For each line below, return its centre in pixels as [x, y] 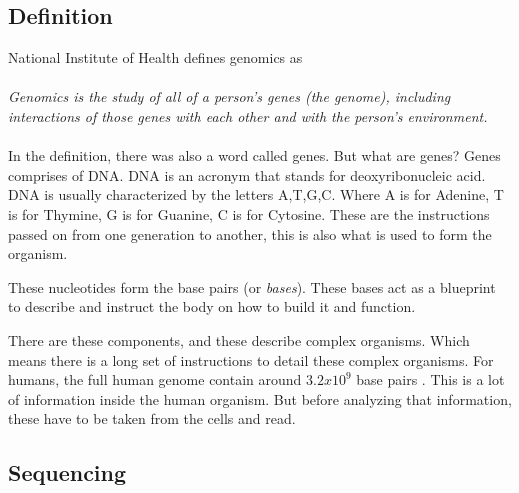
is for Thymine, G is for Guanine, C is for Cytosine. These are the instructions [249, 213]
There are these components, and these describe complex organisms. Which [239, 339]
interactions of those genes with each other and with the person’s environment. [248, 115]
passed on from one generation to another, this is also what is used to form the [250, 233]
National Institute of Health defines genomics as [155, 57]
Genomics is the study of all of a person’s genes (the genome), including [229, 96]
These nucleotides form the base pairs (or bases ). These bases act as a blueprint [252, 286]
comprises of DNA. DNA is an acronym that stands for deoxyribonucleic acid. [247, 174]
